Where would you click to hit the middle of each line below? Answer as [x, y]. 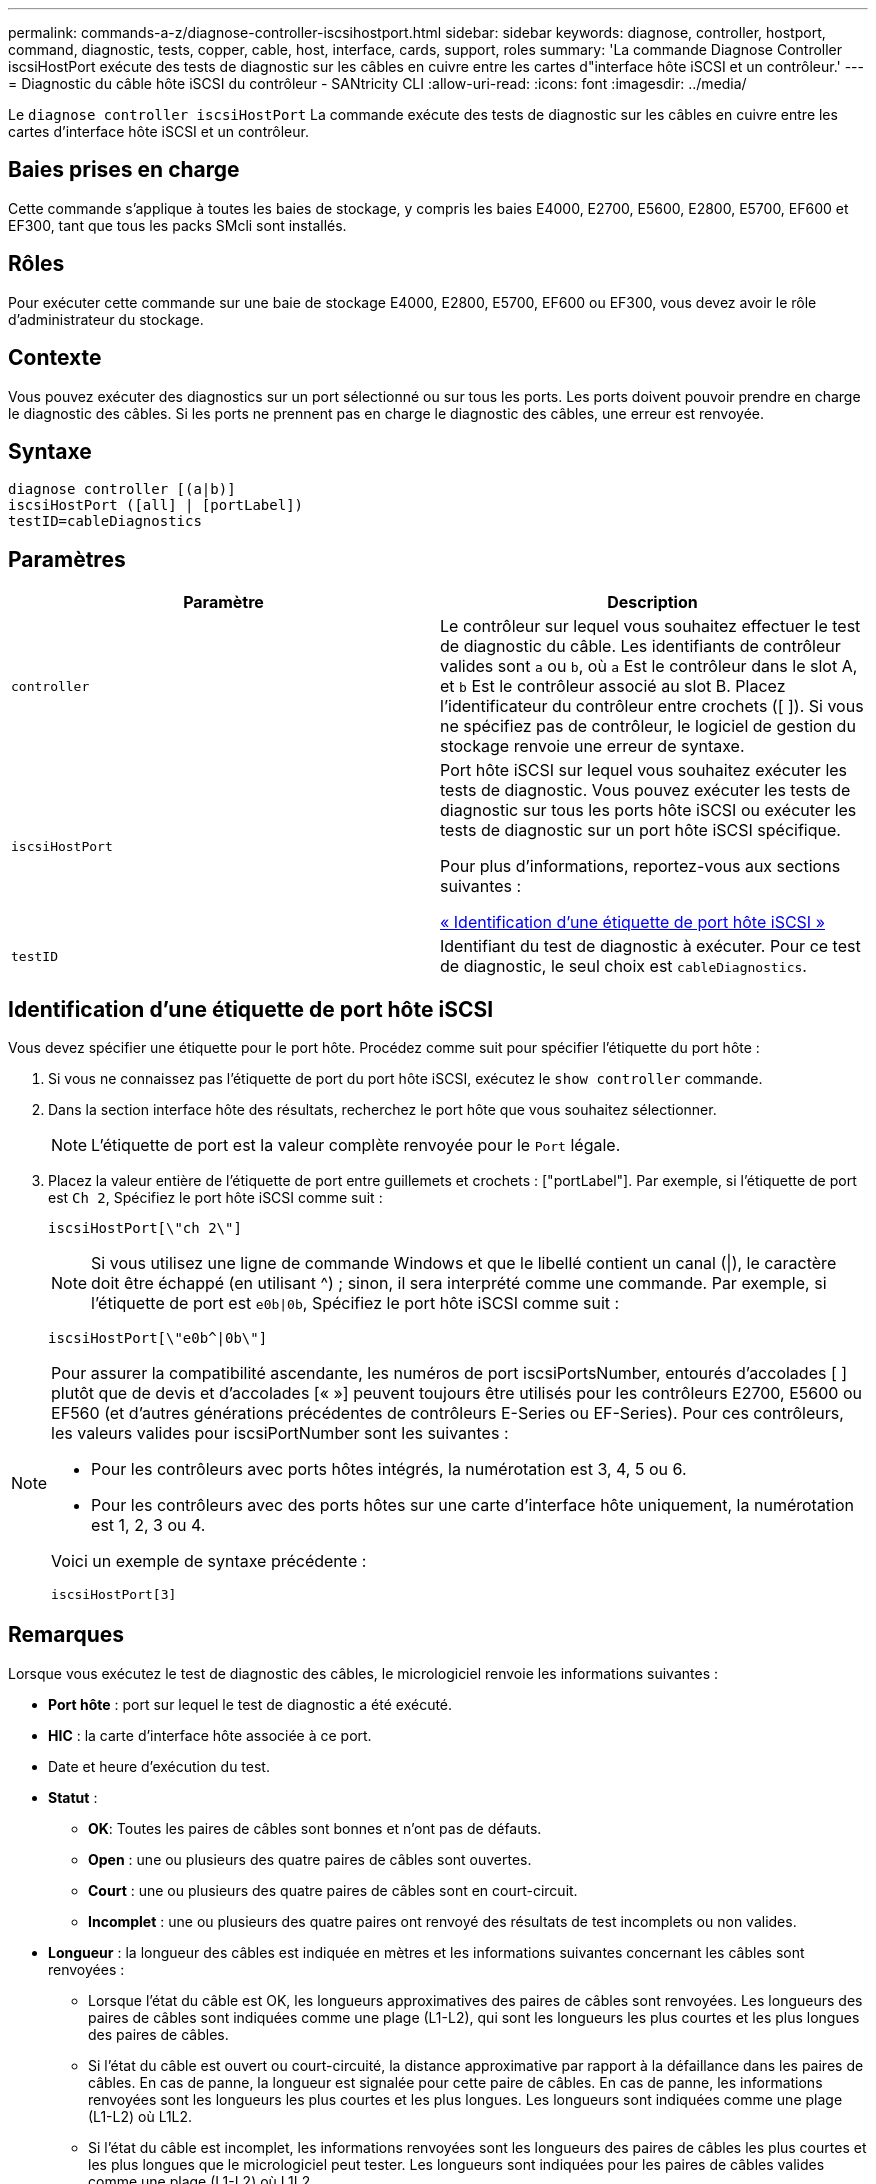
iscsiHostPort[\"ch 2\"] [145, 1228]
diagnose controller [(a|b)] [122, 489]
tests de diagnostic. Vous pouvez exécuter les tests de [645, 790]
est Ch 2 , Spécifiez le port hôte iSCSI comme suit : [215, 1198]
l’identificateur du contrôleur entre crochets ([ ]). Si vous [652, 706]
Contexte [55, 358]
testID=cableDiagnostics [105, 521]
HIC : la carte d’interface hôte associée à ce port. [210, 1735]
